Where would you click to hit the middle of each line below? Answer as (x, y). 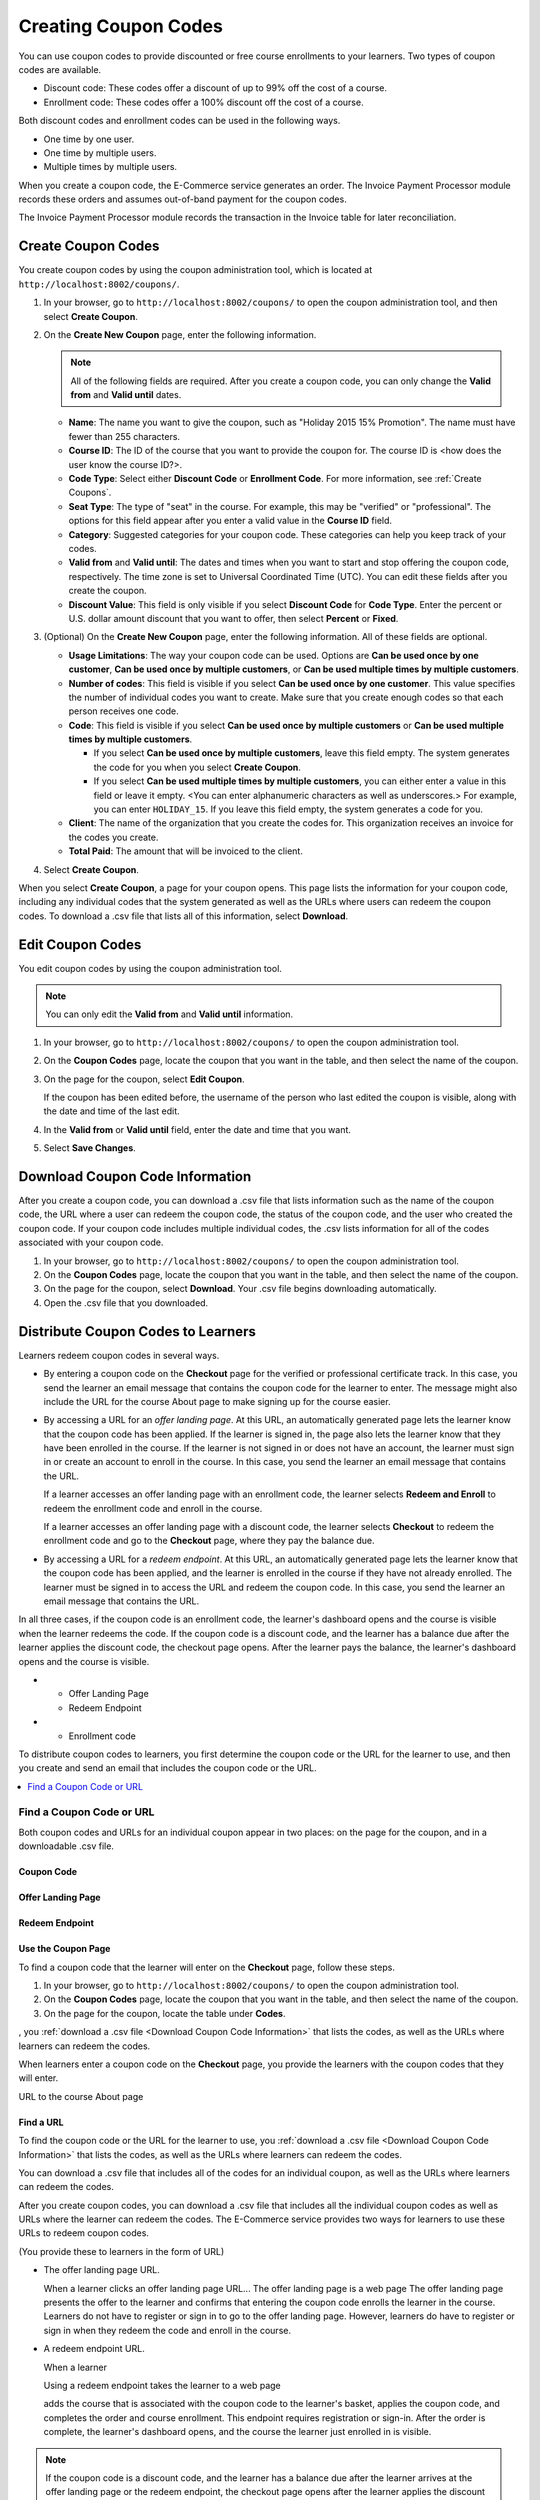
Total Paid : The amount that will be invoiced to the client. (186, 851)
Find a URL (41, 2122)
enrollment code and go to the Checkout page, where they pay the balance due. (209, 1541)
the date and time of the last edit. (111, 1111)
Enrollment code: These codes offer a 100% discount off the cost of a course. (203, 102)
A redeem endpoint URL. (94, 2349)
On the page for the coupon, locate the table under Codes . (164, 2013)
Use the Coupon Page (64, 1949)
